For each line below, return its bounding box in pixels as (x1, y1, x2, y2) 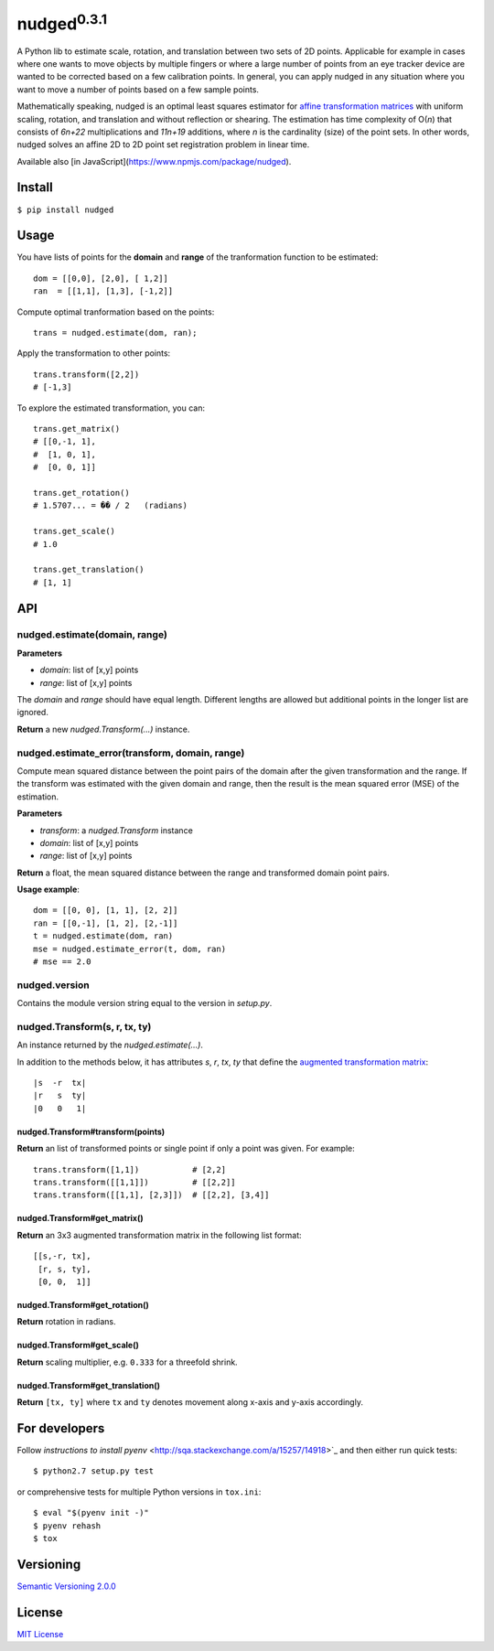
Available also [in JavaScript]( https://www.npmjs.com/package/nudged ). (16, 155, 292, 166)
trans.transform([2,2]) (33, 369, 140, 380)
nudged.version (16, 979, 91, 992)
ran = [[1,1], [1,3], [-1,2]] (33, 286, 174, 296)
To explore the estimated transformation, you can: (16, 402, 206, 413)
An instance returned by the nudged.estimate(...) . (16, 1039, 203, 1051)
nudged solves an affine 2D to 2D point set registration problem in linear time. (16, 139, 310, 150)
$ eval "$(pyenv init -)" (33, 1507, 150, 1518)
